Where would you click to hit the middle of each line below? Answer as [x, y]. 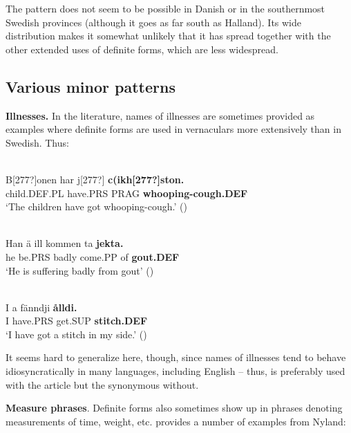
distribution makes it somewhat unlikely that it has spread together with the [168, 36]
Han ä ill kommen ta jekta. [65, 243]
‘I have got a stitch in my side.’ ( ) [76, 334]
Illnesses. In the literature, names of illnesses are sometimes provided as [160, 115]
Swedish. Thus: [37, 142]
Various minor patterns [91, 86]
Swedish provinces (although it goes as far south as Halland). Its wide [154, 22]
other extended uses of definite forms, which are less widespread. [142, 49]
